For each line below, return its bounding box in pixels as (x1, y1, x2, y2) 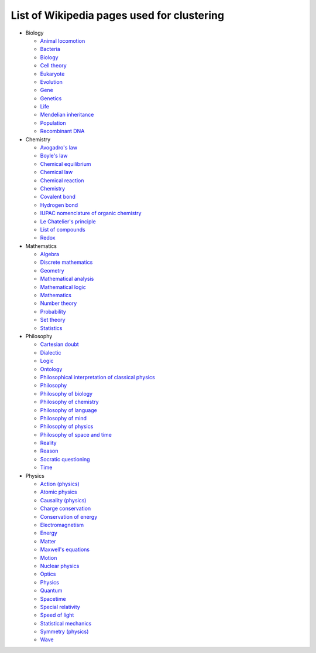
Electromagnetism (40, 521, 84, 528)
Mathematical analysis (40, 276, 94, 283)
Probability (40, 308, 67, 315)
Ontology (40, 365, 63, 372)
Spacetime (40, 595, 67, 602)
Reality (40, 440, 57, 447)
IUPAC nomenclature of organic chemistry (40, 210, 142, 217)
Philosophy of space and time (40, 431, 112, 438)
